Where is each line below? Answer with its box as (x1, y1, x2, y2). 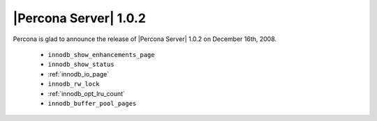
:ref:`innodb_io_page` (47, 70, 110, 78)
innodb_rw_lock (47, 80, 101, 88)
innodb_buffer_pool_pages (47, 99, 137, 107)
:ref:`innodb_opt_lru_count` (47, 89, 126, 97)
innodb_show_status (47, 60, 114, 69)
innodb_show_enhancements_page (47, 51, 155, 58)
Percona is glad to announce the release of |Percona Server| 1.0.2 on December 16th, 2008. (13, 35, 277, 43)
